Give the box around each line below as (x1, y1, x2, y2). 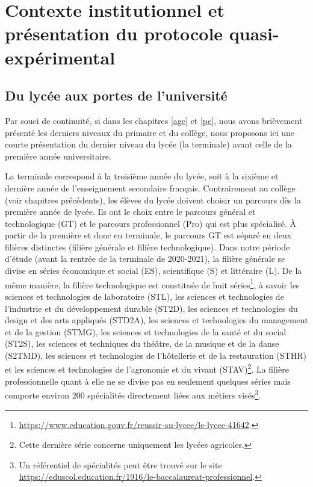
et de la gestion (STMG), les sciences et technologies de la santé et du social (5, 325, 287, 338)
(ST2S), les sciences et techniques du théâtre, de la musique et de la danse (5, 337, 279, 350)
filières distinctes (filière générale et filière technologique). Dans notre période (5, 240, 290, 253)
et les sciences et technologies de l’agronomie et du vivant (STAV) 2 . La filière (5, 361, 289, 376)
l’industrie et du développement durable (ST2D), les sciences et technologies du (5, 302, 298, 314)
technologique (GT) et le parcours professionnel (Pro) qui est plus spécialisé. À (5, 217, 296, 229)
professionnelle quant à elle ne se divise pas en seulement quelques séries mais (5, 374, 291, 387)
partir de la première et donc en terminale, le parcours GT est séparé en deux (5, 229, 292, 241)
